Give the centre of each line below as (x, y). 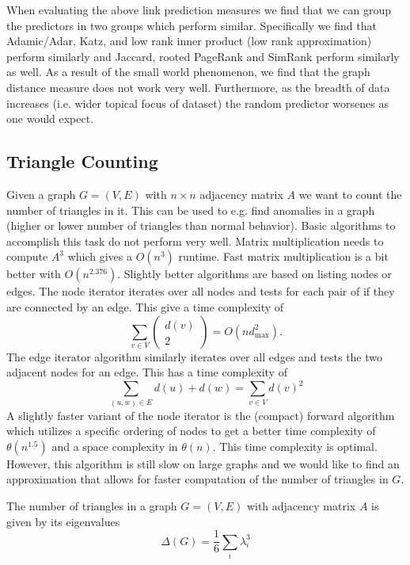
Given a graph (41, 194)
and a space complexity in (115, 446)
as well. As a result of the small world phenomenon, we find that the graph (188, 72)
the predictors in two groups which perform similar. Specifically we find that (192, 25)
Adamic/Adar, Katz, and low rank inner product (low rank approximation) (189, 41)
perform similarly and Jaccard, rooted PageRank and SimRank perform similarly (203, 56)
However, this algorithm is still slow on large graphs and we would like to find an (203, 463)
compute (27, 256)
